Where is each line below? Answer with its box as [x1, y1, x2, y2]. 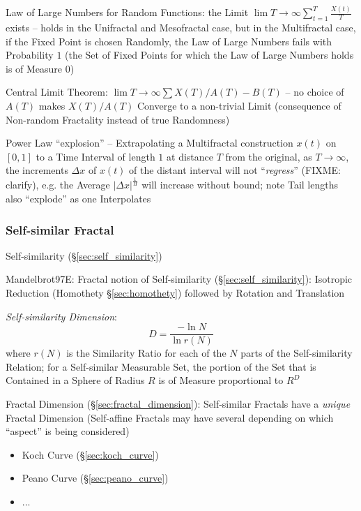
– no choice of [285, 84, 344, 99]
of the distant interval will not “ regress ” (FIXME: [129, 163, 341, 177]
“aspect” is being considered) [6, 424, 130, 438]
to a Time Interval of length [36, 149, 155, 163]
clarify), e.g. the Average [6, 177, 110, 192]
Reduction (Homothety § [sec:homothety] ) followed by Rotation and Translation [6, 286, 345, 299]
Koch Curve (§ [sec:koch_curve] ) [22, 447, 159, 461]
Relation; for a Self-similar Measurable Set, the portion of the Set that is [6, 359, 316, 373]
